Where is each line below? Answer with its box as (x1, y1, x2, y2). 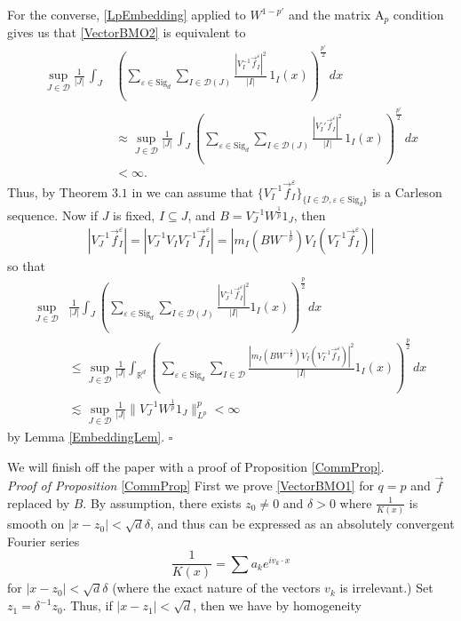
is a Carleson (371, 182, 442, 201)
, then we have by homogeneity (193, 596, 362, 615)
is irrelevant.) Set (339, 578, 433, 597)
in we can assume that (131, 182, 254, 201)
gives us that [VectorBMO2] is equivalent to (7, 23, 246, 42)
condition (393, 5, 444, 23)
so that (7, 256, 45, 275)
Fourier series (7, 531, 80, 550)
